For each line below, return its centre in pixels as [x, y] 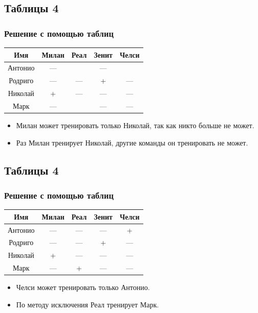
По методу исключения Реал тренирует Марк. [88, 304]
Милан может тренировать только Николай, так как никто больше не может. [135, 125]
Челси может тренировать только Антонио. [83, 287]
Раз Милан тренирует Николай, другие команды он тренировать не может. [132, 142]
